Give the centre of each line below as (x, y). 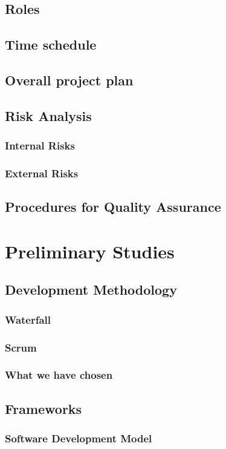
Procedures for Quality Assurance (113, 207)
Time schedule (51, 44)
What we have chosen (59, 375)
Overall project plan (69, 80)
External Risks (42, 173)
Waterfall (28, 319)
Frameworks (44, 408)
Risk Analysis (48, 115)
